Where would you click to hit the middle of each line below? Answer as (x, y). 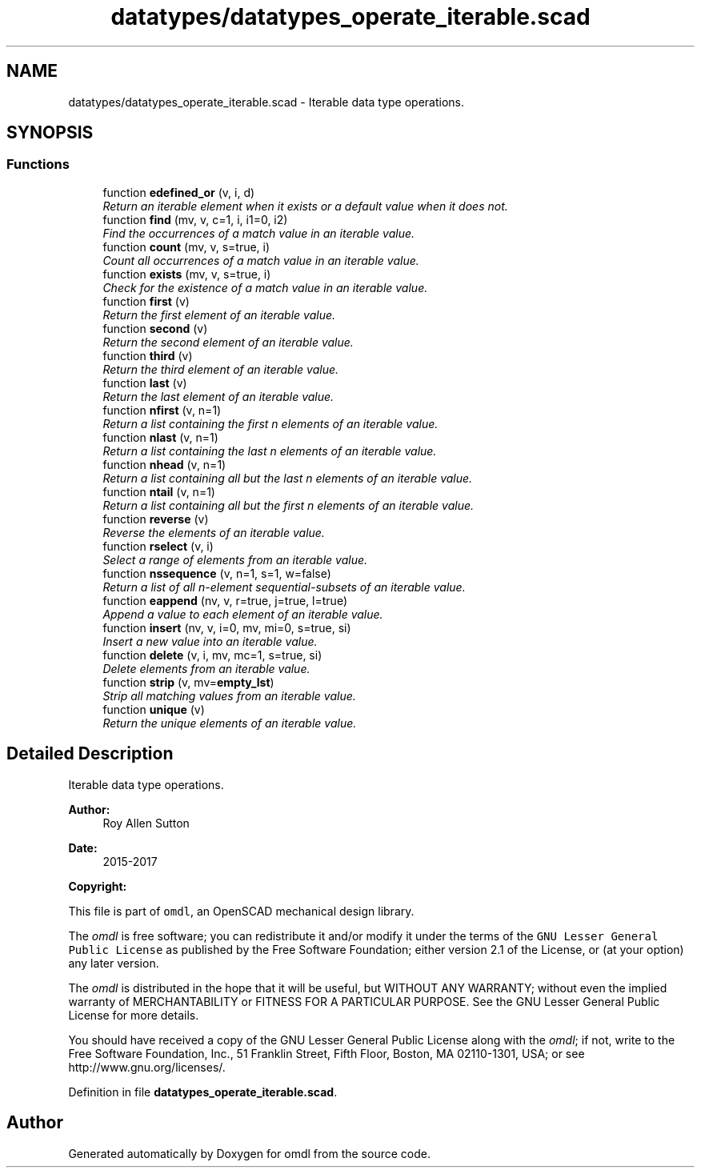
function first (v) (146, 301)
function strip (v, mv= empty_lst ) (188, 682)
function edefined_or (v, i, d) (179, 192)
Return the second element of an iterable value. (228, 342)
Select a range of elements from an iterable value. (235, 559)
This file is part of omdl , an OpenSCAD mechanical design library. (241, 911)
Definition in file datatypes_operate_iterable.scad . (203, 1092)
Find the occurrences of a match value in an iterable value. (259, 233)
